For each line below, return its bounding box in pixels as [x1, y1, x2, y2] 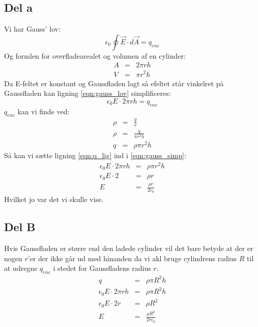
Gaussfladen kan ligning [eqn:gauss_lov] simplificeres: [4, 88, 171, 98]
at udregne [4, 263, 38, 273]
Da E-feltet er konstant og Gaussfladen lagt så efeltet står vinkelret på [4, 78, 224, 88]
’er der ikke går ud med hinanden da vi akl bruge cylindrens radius [27, 253, 237, 263]
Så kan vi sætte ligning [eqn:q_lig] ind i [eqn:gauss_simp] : [4, 150, 186, 161]
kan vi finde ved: [17, 106, 70, 116]
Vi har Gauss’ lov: [4, 23, 61, 34]
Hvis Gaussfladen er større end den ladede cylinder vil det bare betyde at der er [4, 243, 253, 254]
